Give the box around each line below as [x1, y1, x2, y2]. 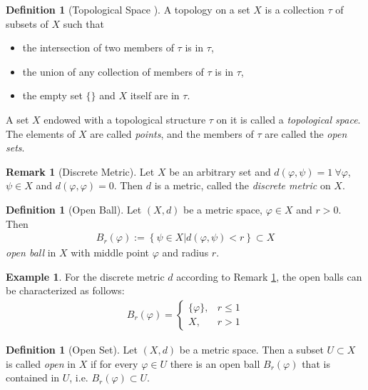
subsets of [6, 16, 48, 31]
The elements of [6, 126, 76, 141]
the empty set [22, 88, 83, 103]
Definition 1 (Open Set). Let [6, 341, 138, 356]
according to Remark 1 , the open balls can [176, 269, 362, 284]
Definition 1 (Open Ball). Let [6, 201, 142, 216]
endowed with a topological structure [44, 111, 206, 126]
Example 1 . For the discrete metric [6, 269, 165, 284]
